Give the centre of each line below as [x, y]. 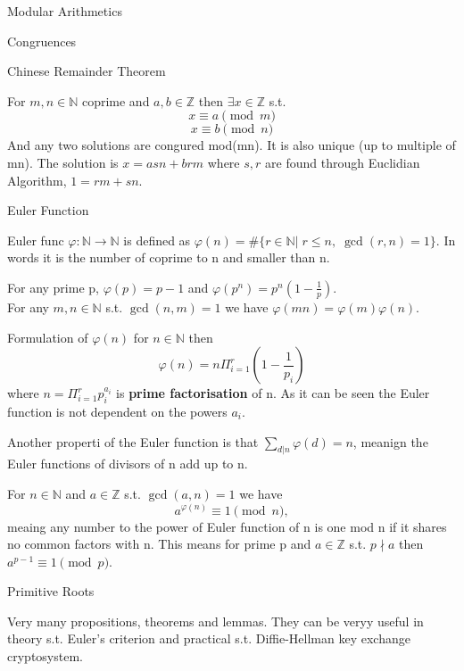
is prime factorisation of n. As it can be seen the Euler [273, 393]
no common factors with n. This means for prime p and [159, 544]
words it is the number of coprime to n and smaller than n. [169, 257]
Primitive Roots [51, 591]
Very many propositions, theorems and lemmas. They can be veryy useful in [215, 621]
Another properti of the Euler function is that [133, 441]
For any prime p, [53, 287]
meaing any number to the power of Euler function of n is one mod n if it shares [227, 526]
